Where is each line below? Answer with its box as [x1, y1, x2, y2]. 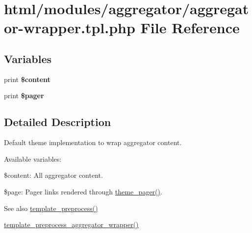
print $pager [4, 90, 44, 101]
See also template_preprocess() [4, 203, 98, 213]
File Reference [140, 18, 240, 38]
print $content [4, 74, 50, 84]
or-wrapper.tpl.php [4, 18, 135, 38]
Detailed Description [4, 114, 111, 129]
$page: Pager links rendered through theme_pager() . [4, 186, 162, 196]
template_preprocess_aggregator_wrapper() [4, 219, 139, 230]
